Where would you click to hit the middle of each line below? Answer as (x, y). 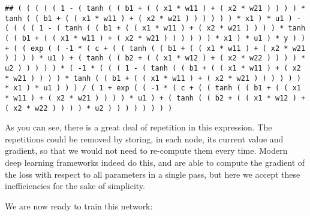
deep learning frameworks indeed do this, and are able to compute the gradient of (155, 162)
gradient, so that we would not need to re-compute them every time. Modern (146, 150)
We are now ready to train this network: (79, 206)
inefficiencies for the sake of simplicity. (75, 186)
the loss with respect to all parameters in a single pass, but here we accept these (153, 174)
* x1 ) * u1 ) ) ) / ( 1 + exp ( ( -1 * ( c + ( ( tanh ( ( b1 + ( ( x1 (153, 88)
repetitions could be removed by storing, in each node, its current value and (144, 139)
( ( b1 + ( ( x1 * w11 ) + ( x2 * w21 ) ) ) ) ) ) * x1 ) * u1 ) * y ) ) (155, 38)
